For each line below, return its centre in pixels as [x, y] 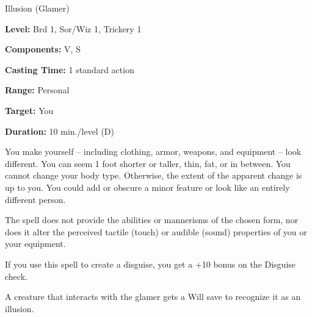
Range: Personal [37, 90]
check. [16, 276]
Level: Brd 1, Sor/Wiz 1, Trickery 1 [73, 28]
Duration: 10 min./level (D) [60, 131]
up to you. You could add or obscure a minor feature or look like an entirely [147, 187]
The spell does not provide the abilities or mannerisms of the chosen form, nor [152, 220]
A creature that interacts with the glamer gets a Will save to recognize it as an [153, 297]
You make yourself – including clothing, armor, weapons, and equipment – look [153, 151]
